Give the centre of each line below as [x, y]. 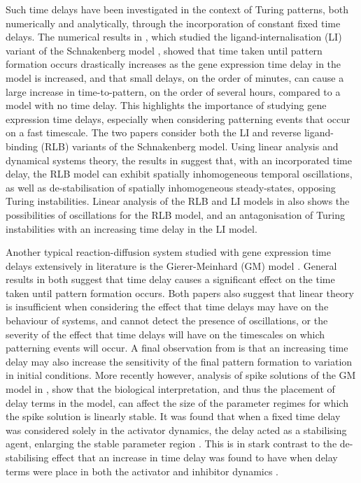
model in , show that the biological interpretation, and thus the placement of [170, 389]
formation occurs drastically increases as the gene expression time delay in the [174, 64]
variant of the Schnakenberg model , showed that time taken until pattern [164, 50]
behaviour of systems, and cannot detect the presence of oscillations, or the [167, 320]
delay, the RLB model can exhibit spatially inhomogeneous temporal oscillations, [179, 174]
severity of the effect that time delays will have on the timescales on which [165, 334]
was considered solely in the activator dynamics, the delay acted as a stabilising [176, 430]
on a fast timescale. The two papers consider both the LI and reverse [154, 132]
